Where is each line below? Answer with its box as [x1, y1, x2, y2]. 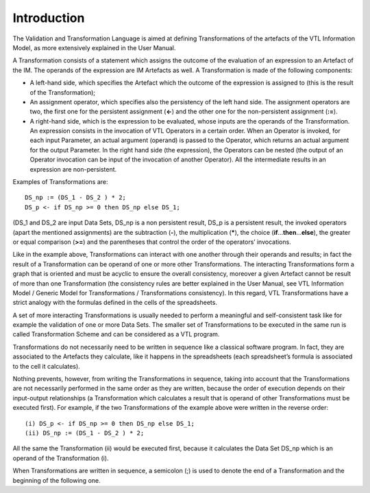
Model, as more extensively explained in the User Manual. [12, 43, 176, 51]
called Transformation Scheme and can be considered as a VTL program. [12, 330, 220, 339]
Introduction [12, 10, 85, 25]
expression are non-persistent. [29, 165, 117, 173]
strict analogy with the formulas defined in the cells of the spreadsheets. [12, 299, 217, 307]
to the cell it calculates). [12, 362, 80, 370]
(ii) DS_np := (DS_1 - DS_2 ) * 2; [25, 429, 145, 437]
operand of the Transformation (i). [12, 454, 109, 462]
